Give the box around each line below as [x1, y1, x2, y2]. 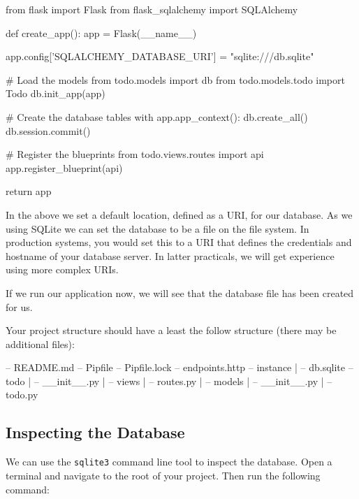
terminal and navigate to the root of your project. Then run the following [6, 468, 321, 482]
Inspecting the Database [6, 421, 185, 443]
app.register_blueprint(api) [6, 160, 123, 175]
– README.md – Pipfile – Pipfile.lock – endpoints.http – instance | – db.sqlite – [6, 360, 353, 375]
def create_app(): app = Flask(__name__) [6, 25, 197, 40]
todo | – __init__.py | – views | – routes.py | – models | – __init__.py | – [6, 373, 332, 388]
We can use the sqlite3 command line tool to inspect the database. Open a [6, 454, 332, 469]
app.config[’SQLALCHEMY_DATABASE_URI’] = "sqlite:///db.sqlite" [6, 49, 314, 64]
